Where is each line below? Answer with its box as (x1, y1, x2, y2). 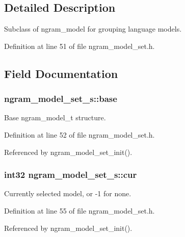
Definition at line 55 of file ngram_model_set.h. (4, 205, 155, 216)
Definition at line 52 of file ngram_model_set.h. (4, 129, 155, 140)
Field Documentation (4, 65, 118, 81)
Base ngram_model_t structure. (4, 112, 106, 123)
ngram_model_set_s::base (4, 92, 117, 105)
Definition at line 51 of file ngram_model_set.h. (4, 40, 155, 51)
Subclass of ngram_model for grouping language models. (4, 23, 182, 34)
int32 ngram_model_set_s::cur (4, 168, 137, 181)
